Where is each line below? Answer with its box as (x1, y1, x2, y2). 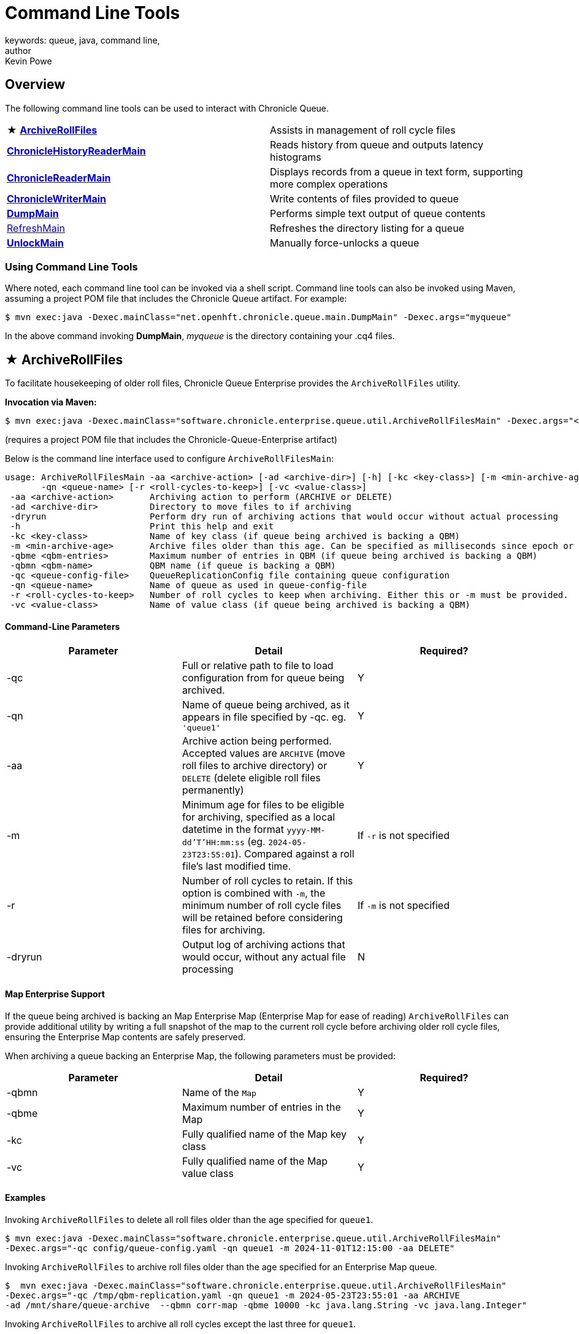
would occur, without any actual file (182, 951, 346, 964)
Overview (5, 77, 66, 93)
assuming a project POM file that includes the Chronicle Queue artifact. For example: (5, 293, 347, 304)
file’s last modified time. (182, 860, 291, 873)
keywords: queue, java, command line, (5, 34, 160, 45)
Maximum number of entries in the (182, 1100, 341, 1113)
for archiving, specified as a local (182, 811, 336, 824)
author (5, 45, 31, 56)
